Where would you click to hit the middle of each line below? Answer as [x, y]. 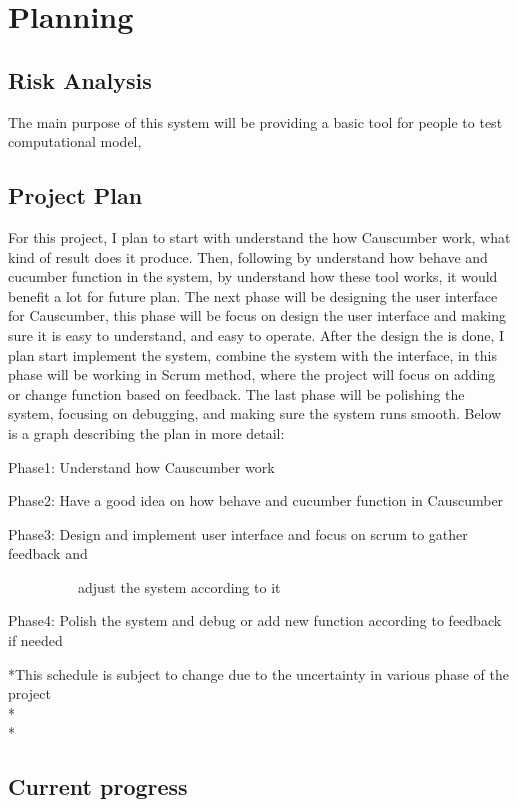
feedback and [48, 553]
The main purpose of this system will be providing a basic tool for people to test [255, 121]
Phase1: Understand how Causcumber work [141, 466]
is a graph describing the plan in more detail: [146, 432]
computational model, [75, 141]
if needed [35, 640]
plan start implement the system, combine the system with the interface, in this [252, 354]
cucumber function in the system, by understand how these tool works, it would [253, 276]
